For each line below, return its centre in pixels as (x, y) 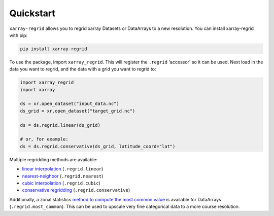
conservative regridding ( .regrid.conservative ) (76, 190)
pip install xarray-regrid (54, 49)
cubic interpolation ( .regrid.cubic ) (61, 183)
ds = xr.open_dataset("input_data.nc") (70, 104)
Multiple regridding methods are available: (54, 159)
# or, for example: (44, 139)
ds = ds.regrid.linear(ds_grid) (60, 125)
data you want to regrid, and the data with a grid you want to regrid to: (83, 69)
